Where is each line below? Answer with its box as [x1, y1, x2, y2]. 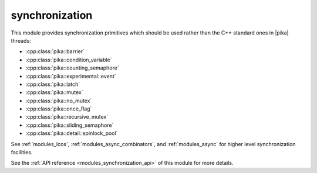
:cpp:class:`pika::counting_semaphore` [25, 64, 120, 71]
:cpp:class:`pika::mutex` [25, 89, 83, 96]
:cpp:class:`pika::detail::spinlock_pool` [25, 130, 118, 137]
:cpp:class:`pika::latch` [25, 81, 80, 88]
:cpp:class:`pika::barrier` [25, 48, 85, 55]
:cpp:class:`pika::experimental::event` [25, 72, 117, 79]
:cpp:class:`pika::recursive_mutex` [25, 113, 109, 120]
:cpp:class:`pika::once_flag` [25, 105, 92, 112]
